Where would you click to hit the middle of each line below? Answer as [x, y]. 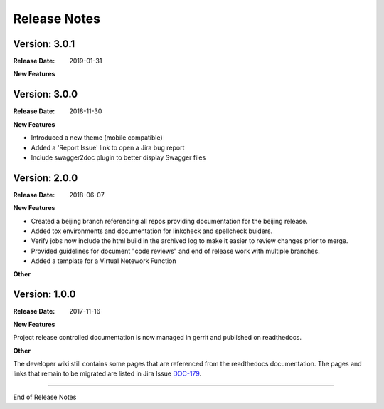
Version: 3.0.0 [46, 94]
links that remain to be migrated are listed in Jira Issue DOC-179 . [107, 373]
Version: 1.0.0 [44, 295]
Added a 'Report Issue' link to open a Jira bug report [108, 147]
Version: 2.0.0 [46, 178]
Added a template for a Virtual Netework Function [104, 261]
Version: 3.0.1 [44, 44]
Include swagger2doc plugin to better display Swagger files [118, 157]
